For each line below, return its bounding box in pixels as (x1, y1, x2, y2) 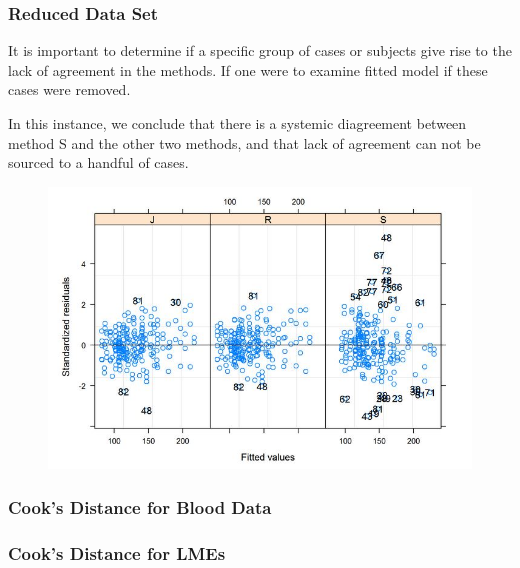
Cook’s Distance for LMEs (8, 541, 226, 566)
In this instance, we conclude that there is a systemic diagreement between (8, 113, 467, 133)
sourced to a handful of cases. (8, 152, 189, 173)
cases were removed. (8, 79, 131, 100)
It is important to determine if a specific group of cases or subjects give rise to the (8, 40, 512, 61)
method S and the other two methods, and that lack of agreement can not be (8, 132, 481, 153)
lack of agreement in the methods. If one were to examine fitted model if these (8, 59, 488, 80)
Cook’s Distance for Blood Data (8, 495, 272, 520)
